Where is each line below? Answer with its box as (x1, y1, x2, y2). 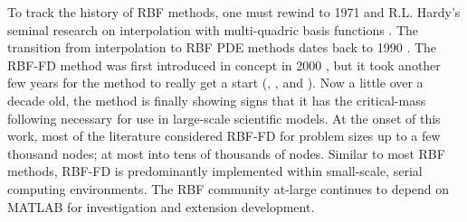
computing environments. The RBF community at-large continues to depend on (7, 179, 450, 198)
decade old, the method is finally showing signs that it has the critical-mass (7, 90, 426, 109)
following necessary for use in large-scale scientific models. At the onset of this (7, 108, 441, 127)
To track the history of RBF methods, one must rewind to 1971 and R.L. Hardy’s (7, 3, 461, 21)
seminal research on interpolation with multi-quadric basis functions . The (7, 20, 419, 39)
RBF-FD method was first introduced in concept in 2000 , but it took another (7, 55, 441, 74)
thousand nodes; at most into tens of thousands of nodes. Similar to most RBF (7, 143, 445, 162)
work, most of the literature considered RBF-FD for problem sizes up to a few (7, 126, 441, 145)
